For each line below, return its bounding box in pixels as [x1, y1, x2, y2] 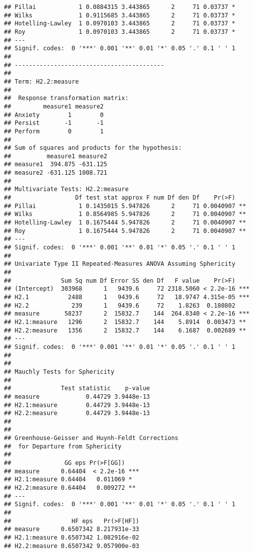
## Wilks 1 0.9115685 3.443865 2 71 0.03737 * [4, 11, 236, 19]
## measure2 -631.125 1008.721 [4, 169, 107, 177]
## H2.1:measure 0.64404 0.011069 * [4, 476, 132, 483]
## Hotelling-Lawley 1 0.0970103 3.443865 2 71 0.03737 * [4, 20, 236, 27]
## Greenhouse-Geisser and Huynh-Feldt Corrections [4, 435, 178, 442]
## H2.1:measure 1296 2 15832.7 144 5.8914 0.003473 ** [4, 318, 246, 326]
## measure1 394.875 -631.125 [4, 161, 107, 168]
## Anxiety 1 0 [4, 111, 104, 118]
